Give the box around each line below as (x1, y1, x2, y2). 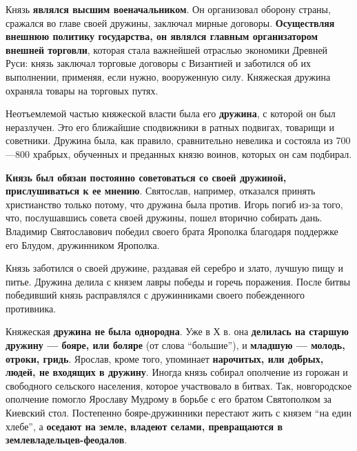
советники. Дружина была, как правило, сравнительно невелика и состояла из (6, 133, 333, 148)
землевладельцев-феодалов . (6, 432, 127, 447)
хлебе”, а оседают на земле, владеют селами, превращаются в (6, 419, 283, 433)
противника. (6, 301, 57, 315)
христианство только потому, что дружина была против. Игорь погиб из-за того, (6, 197, 343, 211)
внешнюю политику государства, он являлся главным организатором (6, 29, 318, 43)
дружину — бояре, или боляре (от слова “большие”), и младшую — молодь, (6, 338, 345, 352)
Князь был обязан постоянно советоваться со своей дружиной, (6, 170, 287, 184)
